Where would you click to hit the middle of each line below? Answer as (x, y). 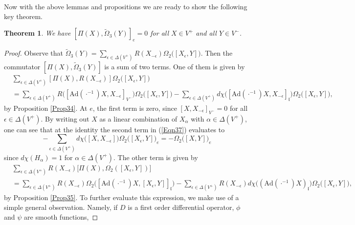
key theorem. (23, 16)
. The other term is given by (156, 157)
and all (206, 33)
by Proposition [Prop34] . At (46, 108)
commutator (22, 67)
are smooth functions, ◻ (61, 216)
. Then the (217, 53)
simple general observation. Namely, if (61, 207)
